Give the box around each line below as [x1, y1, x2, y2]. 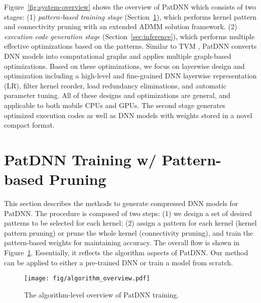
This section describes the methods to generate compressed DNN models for [4, 198, 238, 209]
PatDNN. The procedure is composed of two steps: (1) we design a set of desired [4, 208, 252, 218]
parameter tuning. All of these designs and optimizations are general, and [4, 90, 230, 100]
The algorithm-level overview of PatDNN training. [24, 289, 179, 299]
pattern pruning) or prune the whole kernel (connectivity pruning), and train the [4, 227, 253, 238]
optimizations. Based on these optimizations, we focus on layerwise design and [4, 60, 245, 71]
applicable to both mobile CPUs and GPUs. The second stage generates [4, 99, 225, 110]
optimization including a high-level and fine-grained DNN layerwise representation [4, 70, 257, 81]
